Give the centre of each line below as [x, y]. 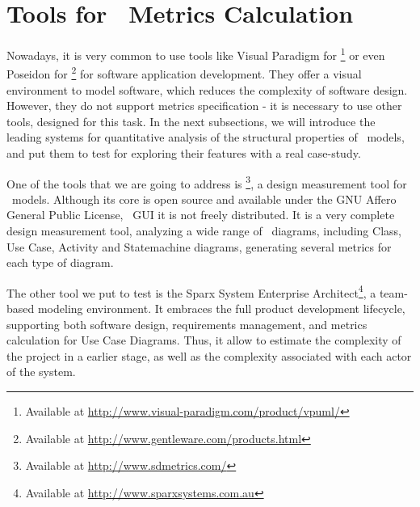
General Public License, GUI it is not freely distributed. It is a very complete [201, 215]
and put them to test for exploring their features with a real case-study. [184, 153]
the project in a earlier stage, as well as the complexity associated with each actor [209, 355]
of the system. [41, 372]
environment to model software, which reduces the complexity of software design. [207, 89]
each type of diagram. [60, 262]
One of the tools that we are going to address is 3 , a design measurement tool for [207, 182]
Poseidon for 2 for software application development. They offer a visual [184, 73]
